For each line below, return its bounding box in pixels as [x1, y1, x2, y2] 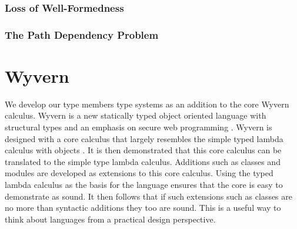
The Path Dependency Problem [5, 27, 159, 42]
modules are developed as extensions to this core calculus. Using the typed [5, 167, 273, 179]
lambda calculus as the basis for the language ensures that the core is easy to [5, 178, 283, 190]
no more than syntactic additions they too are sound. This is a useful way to [5, 201, 281, 214]
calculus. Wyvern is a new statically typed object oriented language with [5, 109, 266, 122]
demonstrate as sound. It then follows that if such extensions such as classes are [5, 190, 292, 202]
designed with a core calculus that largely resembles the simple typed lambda [5, 132, 283, 144]
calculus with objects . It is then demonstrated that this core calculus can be [5, 144, 282, 156]
